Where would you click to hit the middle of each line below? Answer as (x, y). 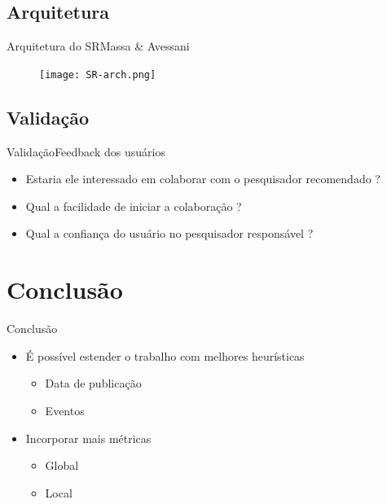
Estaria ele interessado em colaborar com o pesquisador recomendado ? (203, 179)
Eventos (65, 410)
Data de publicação (93, 383)
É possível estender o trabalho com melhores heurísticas (165, 355)
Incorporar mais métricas (88, 438)
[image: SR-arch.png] (98, 75)
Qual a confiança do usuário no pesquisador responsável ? (169, 233)
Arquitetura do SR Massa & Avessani (98, 46)
